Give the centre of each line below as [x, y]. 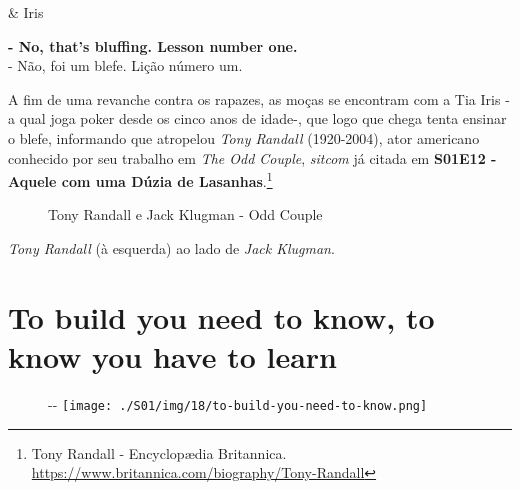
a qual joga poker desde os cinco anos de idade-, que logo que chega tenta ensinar [257, 118]
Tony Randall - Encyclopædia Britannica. [159, 452]
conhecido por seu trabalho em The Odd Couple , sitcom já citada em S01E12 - [252, 157]
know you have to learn [172, 355]
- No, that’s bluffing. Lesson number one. [153, 45]
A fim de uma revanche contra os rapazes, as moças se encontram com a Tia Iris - [259, 98]
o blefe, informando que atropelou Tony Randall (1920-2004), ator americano [244, 137]
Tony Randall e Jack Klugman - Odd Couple [185, 214]
